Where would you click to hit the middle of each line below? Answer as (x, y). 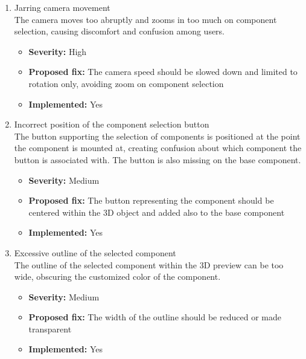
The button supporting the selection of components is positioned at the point (157, 136)
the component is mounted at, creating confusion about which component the (158, 148)
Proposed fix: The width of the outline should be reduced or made (155, 317)
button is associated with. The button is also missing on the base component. (158, 159)
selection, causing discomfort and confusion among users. (120, 31)
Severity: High (58, 51)
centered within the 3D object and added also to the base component (157, 212)
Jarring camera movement (62, 7)
